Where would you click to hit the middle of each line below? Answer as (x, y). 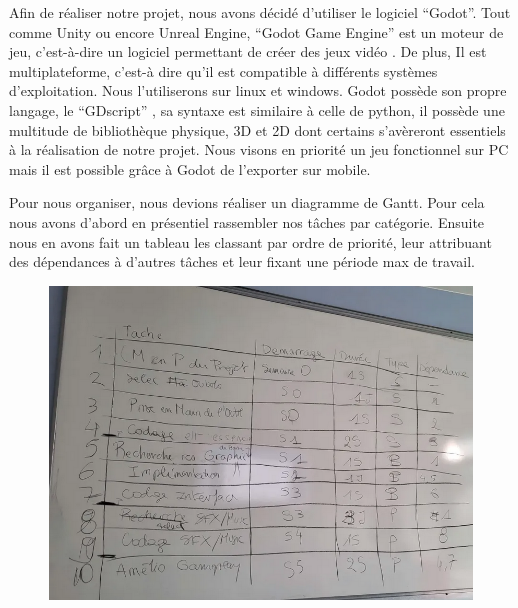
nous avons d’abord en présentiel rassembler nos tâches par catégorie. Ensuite (247, 221)
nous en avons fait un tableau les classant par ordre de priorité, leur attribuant (250, 241)
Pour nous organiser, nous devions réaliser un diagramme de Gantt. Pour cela (247, 202)
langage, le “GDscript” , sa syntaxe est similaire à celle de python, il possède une (257, 109)
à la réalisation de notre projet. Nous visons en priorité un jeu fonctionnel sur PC (259, 149)
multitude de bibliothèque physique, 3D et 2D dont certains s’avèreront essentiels (257, 129)
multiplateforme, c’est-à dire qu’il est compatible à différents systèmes (223, 70)
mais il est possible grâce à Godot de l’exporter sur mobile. (190, 168)
